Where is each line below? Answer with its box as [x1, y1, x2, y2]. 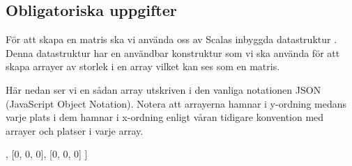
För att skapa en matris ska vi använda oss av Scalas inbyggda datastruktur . [6, 32, 337, 47]
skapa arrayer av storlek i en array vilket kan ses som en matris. [6, 59, 280, 74]
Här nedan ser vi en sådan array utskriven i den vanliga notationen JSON [6, 82, 321, 97]
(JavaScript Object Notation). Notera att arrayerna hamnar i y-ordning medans [6, 96, 347, 110]
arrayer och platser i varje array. [6, 123, 144, 138]
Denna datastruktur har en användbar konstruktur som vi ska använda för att [6, 45, 340, 60]
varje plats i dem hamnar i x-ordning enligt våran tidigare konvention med [6, 110, 324, 124]
